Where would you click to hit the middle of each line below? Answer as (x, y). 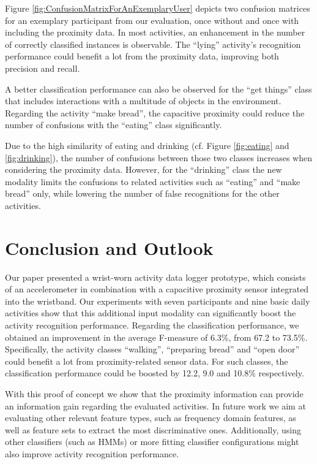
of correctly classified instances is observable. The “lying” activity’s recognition (153, 44)
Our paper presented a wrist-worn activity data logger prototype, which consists (155, 277)
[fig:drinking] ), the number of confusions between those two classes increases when (158, 157)
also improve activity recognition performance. (92, 453)
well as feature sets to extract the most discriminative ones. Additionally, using (153, 429)
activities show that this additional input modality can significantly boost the (151, 313)
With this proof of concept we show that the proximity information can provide (154, 393)
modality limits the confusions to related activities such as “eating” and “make (153, 181)
